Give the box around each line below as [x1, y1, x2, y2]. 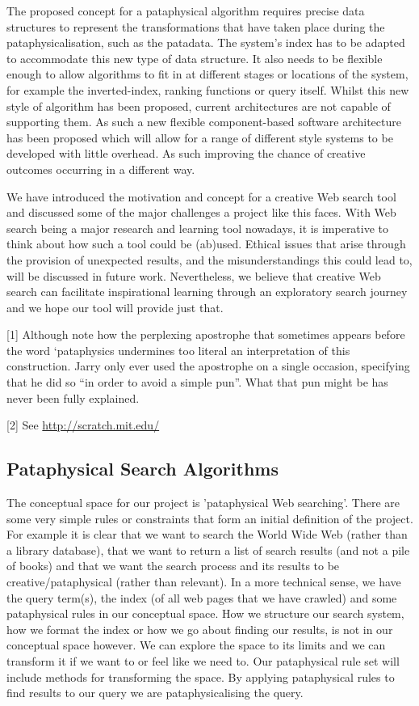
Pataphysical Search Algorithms [6, 456, 279, 481]
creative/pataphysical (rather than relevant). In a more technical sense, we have [6, 573, 401, 590]
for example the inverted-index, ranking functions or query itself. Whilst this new [6, 81, 409, 98]
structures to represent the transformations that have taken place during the [6, 18, 385, 35]
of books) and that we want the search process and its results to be [6, 557, 340, 574]
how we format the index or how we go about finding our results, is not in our [6, 620, 393, 637]
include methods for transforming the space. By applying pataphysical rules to [6, 668, 395, 685]
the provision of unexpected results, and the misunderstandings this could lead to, [6, 251, 413, 268]
